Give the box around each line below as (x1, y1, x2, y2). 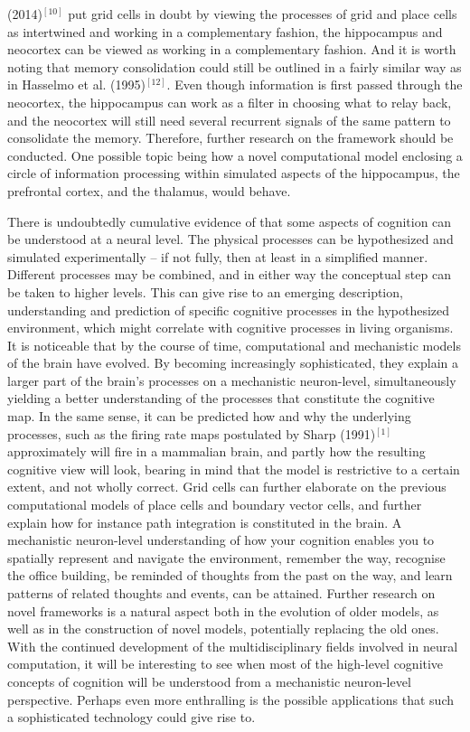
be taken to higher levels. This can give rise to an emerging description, (7, 282, 403, 301)
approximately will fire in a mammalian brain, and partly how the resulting (7, 442, 426, 461)
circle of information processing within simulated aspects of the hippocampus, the (7, 164, 460, 183)
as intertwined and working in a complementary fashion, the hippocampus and (7, 22, 443, 41)
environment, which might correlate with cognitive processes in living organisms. (7, 318, 454, 337)
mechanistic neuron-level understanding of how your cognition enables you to (7, 530, 435, 549)
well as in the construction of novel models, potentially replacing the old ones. (7, 619, 439, 638)
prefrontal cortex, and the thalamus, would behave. (7, 181, 291, 200)
